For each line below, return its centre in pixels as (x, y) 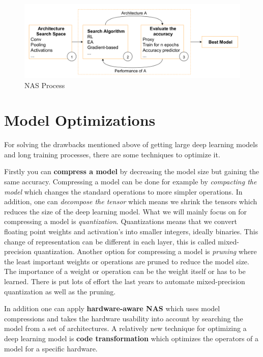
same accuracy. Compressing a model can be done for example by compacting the (130, 182)
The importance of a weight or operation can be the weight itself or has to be (125, 271)
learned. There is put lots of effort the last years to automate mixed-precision (125, 281)
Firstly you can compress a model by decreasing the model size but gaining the (132, 171)
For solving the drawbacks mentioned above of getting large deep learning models (131, 144)
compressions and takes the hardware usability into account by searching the (124, 318)
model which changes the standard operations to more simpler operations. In (123, 191)
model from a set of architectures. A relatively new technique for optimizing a (125, 328)
